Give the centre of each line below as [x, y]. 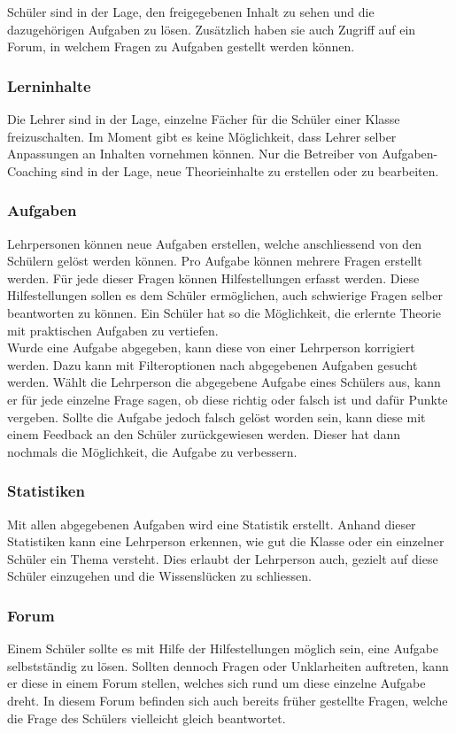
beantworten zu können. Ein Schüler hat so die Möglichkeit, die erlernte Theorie [224, 312]
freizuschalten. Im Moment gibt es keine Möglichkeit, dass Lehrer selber [202, 136]
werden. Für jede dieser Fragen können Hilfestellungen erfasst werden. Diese [213, 278]
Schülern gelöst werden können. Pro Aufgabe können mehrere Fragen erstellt [215, 261]
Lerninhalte [49, 85]
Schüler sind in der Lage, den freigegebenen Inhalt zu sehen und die [191, 12]
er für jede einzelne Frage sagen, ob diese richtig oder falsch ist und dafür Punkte [228, 399]
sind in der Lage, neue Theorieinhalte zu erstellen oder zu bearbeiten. [250, 170]
